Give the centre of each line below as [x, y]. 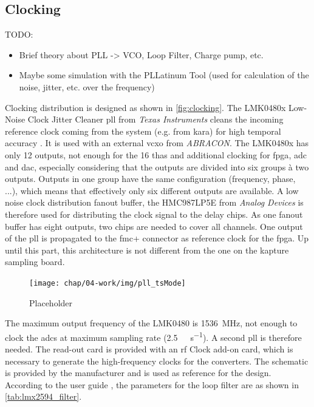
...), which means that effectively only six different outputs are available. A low [152, 190]
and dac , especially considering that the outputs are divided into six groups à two [157, 166]
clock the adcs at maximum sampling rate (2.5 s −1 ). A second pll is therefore [153, 336]
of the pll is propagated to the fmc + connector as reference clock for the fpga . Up [157, 238]
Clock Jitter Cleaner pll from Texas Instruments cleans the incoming [155, 119]
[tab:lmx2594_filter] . [43, 396]
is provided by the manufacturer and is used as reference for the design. [138, 373]
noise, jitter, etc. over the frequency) [87, 86]
